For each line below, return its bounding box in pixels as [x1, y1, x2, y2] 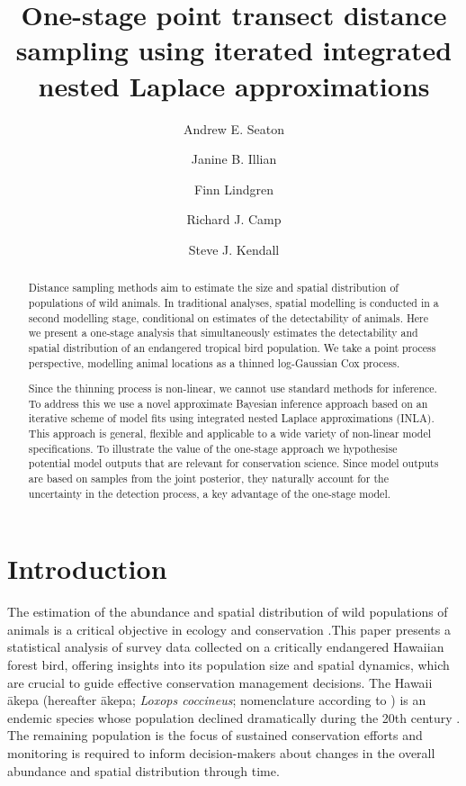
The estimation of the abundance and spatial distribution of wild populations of [7, 602, 448, 621]
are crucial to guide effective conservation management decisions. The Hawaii [7, 673, 433, 691]
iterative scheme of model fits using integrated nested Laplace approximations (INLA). [28, 411, 435, 426]
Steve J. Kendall [188, 239, 280, 258]
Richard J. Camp [186, 210, 282, 229]
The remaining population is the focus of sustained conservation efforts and [7, 726, 423, 745]
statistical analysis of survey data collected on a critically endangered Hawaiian [7, 637, 444, 656]
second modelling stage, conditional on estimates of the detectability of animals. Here [28, 310, 429, 325]
